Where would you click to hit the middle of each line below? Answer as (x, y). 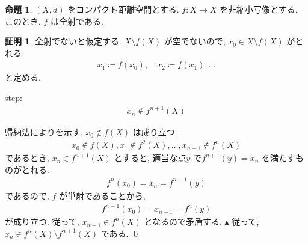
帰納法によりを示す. (44, 132)
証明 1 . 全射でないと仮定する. (63, 41)
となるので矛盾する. (183, 221)
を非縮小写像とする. (259, 9)
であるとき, (27, 158)
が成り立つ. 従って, (42, 221)
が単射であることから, (102, 195)
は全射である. (77, 21)
